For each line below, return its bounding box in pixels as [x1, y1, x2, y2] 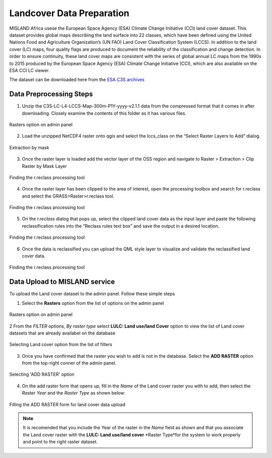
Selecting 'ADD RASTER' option [9, 371, 75, 377]
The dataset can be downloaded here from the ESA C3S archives [9, 77, 145, 83]
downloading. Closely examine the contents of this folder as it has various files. [22, 110, 186, 116]
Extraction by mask [9, 144, 49, 151]
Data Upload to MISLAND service [9, 278, 115, 286]
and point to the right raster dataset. [23, 439, 98, 445]
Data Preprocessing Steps [9, 90, 93, 98]
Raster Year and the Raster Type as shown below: [22, 390, 125, 396]
